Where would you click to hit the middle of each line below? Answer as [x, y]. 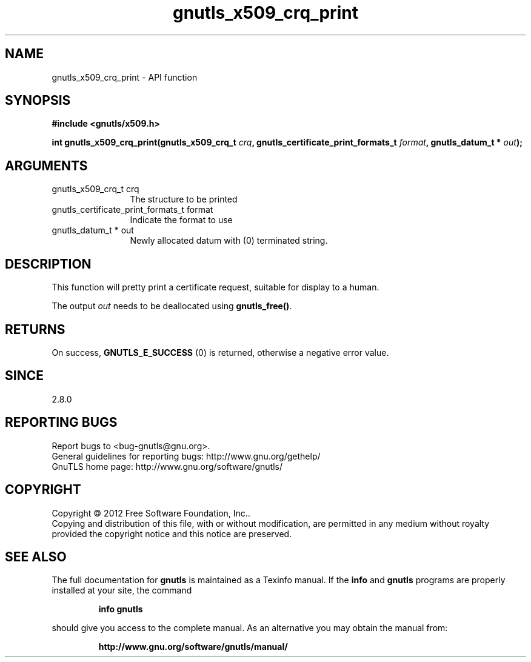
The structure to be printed [184, 199]
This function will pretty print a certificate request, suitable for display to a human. [215, 287]
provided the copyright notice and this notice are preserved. [172, 533]
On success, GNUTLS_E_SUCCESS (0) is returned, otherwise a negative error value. [220, 352]
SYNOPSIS [38, 101]
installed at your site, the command [122, 590]
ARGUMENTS [46, 165]
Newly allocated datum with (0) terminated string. [229, 241]
